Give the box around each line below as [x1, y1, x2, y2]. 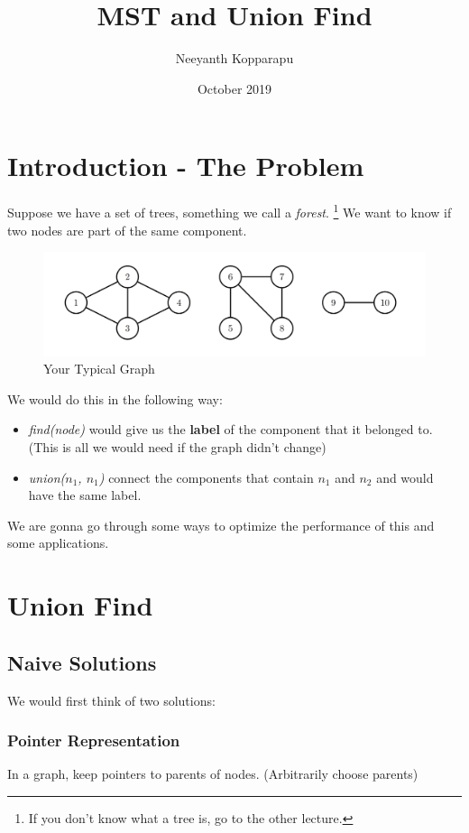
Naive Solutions [7, 648, 157, 676]
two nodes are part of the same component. [7, 220, 247, 239]
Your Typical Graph [43, 359, 155, 378]
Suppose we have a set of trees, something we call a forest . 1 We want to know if [7, 200, 452, 221]
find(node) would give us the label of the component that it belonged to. [28, 420, 433, 439]
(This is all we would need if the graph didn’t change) [28, 437, 326, 456]
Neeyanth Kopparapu [175, 49, 294, 68]
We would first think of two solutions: [7, 690, 216, 709]
